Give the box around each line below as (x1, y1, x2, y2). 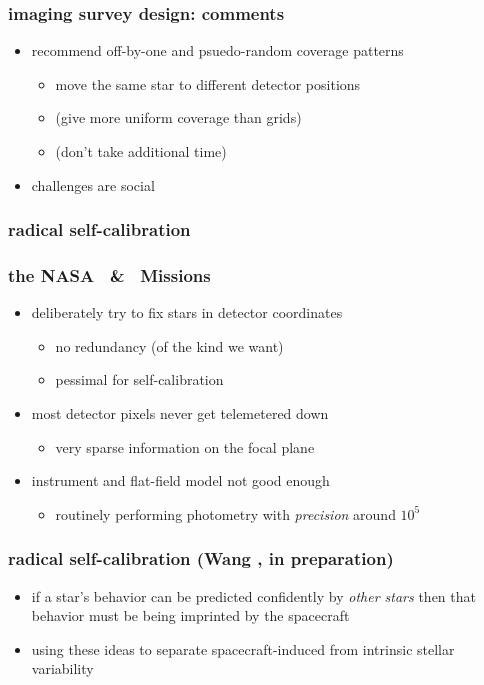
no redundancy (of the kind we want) (55, 335, 284, 356)
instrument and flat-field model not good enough (31, 470, 330, 491)
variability (31, 658, 94, 679)
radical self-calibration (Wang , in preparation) (8, 546, 394, 571)
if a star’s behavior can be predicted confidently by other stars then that (31, 585, 476, 606)
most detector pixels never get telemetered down (31, 403, 329, 424)
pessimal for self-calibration (55, 369, 224, 390)
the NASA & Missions (8, 262, 211, 287)
